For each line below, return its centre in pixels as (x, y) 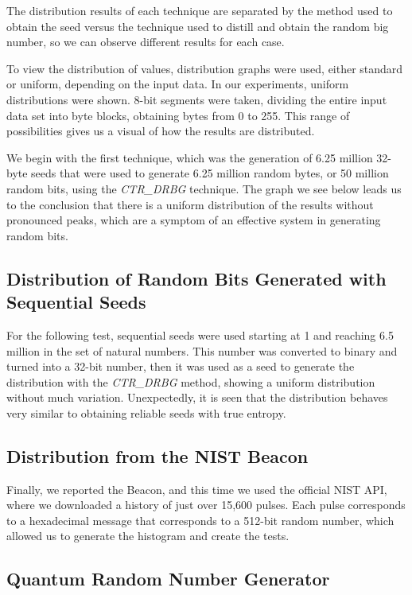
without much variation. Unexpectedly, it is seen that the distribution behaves (197, 397)
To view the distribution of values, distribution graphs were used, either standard (205, 68)
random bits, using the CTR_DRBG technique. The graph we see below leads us (204, 188)
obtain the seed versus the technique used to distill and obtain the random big (198, 26)
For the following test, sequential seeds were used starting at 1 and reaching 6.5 (200, 334)
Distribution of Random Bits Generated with (196, 278)
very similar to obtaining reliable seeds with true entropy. (146, 412)
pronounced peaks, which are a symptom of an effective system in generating (194, 220)
